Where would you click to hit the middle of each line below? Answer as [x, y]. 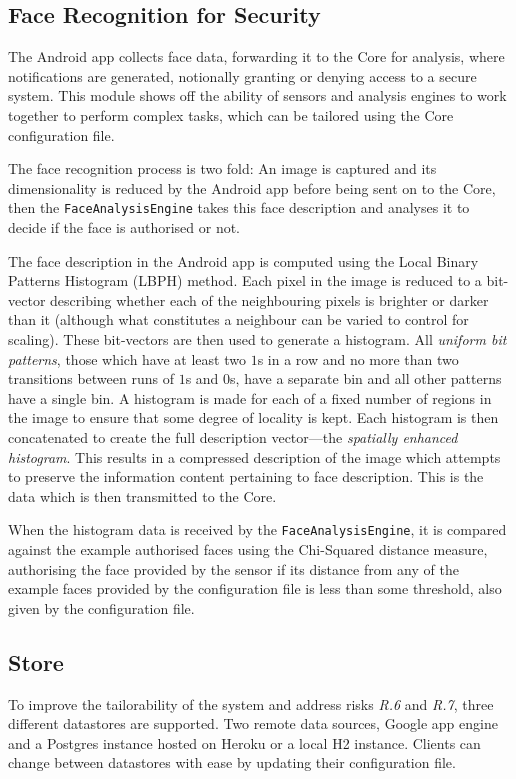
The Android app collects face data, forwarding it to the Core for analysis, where [256, 56]
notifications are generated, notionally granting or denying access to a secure [242, 75]
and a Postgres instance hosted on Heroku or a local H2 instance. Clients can [244, 742]
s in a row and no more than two [358, 358]
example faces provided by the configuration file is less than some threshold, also [255, 588]
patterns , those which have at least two [127, 358]
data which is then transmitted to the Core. [142, 495]
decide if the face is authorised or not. [124, 227]
